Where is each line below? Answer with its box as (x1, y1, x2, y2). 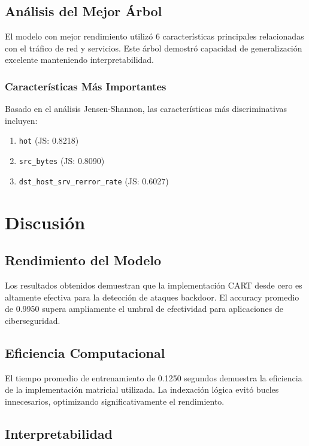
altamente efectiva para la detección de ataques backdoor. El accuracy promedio (5, 290, 299, 303)
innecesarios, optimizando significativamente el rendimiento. (5, 395, 225, 407)
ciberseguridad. (5, 314, 60, 326)
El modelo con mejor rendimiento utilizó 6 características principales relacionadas (5, 30, 304, 43)
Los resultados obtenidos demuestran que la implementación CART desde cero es (5, 278, 302, 291)
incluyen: (5, 114, 38, 126)
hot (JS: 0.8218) (19, 134, 79, 147)
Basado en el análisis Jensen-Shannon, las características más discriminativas (5, 102, 287, 115)
